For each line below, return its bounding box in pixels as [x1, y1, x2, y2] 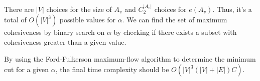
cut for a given [4, 64, 49, 75]
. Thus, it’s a [212, 3, 252, 14]
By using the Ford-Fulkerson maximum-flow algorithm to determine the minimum [4, 53, 256, 64]
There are [4, 3, 34, 14]
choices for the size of [46, 3, 112, 14]
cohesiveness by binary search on [4, 27, 105, 37]
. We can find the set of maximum [122, 14, 227, 25]
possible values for [59, 14, 115, 25]
